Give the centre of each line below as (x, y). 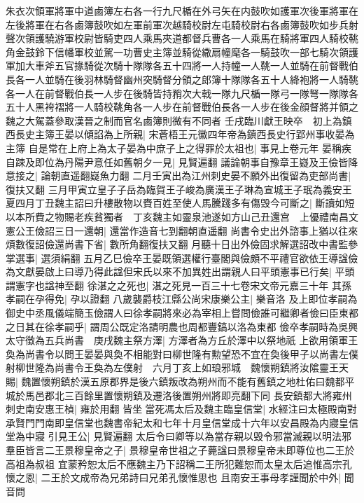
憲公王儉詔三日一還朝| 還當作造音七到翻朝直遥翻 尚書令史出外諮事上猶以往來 (182, 230)
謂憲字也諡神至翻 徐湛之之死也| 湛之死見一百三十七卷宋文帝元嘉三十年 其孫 (178, 285)
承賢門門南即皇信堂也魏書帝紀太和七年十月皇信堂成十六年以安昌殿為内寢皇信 (182, 422)
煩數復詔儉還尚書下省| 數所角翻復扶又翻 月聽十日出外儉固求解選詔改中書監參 (182, 244)
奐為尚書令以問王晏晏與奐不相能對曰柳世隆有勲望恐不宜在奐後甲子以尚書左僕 (182, 353)
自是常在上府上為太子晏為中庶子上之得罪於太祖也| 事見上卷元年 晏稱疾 (190, 147)
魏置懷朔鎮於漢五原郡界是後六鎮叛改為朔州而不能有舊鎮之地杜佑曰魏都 (183, 381)
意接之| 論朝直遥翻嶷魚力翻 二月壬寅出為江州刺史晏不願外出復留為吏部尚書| (178, 175)
